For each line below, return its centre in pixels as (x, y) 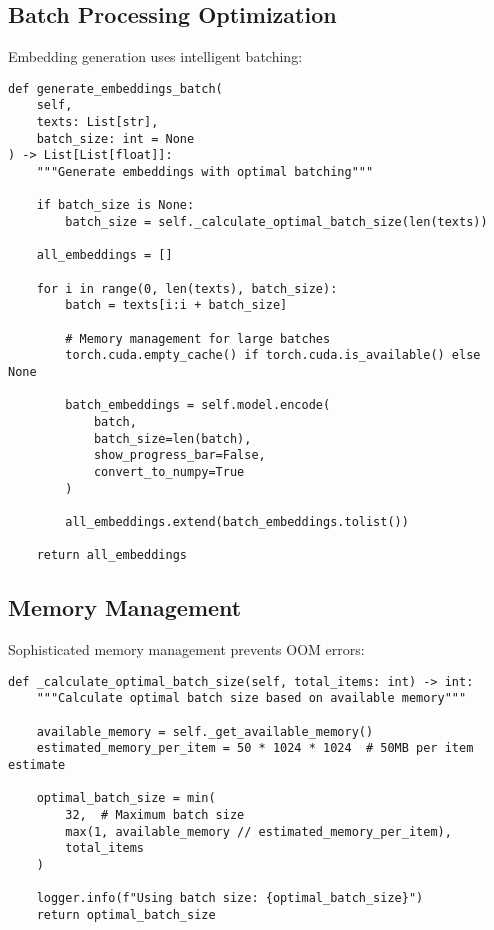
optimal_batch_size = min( (126, 798)
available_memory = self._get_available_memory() (205, 731)
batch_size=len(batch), (172, 438)
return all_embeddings (111, 555)
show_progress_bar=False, (179, 455)
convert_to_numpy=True (169, 471)
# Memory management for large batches (198, 338)
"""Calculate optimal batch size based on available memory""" (251, 698)
